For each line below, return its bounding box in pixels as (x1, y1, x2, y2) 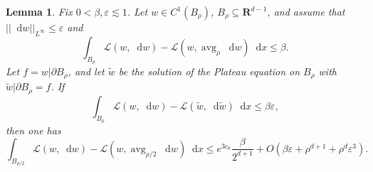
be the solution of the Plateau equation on (118, 64, 300, 78)
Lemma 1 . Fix (6, 4, 73, 18)
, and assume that (267, 4, 345, 18)
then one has (6, 123, 61, 138)
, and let (68, 64, 105, 78)
